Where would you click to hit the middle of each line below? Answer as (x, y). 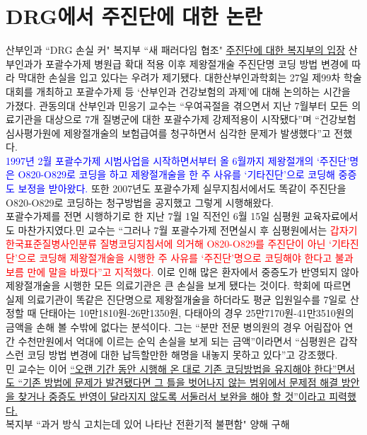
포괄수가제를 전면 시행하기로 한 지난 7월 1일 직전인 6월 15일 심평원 (153, 216)
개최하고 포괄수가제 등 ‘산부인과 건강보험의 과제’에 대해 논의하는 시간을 (193, 91)
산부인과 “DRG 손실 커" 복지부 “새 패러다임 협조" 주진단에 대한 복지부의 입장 (176, 50)
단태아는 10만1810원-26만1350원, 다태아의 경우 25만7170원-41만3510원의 (197, 313)
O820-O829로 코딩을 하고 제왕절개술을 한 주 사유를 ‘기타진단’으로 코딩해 (176, 174)
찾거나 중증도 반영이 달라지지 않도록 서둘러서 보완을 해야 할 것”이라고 (172, 396)
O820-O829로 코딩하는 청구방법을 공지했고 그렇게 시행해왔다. (140, 202)
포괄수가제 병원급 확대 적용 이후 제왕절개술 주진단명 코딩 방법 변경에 (197, 63)
